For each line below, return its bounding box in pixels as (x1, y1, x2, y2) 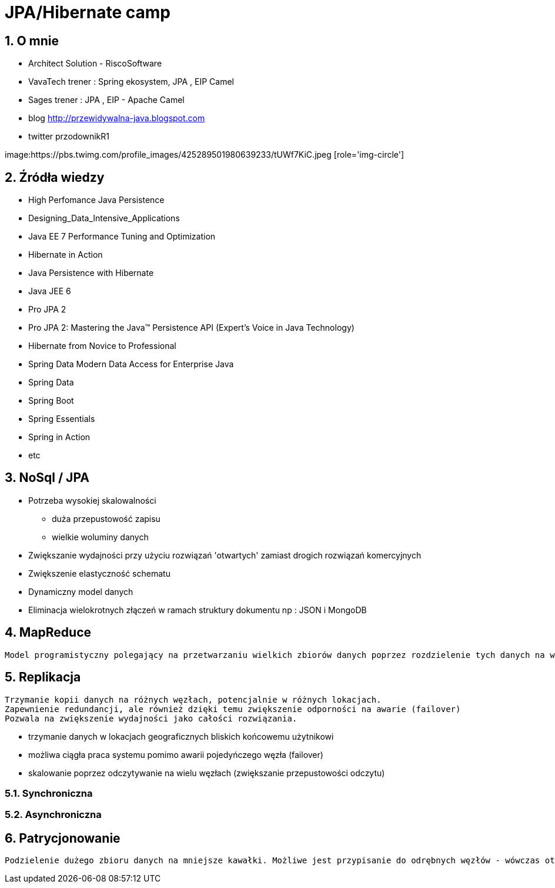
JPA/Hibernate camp (5, 2, 170, 22)
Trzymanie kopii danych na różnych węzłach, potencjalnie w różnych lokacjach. (5, 694, 382, 704)
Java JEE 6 (28, 286, 71, 297)
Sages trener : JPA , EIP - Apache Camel (28, 95, 185, 105)
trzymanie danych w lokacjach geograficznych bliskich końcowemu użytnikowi (28, 731, 334, 741)
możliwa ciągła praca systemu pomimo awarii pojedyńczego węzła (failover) (28, 749, 323, 760)
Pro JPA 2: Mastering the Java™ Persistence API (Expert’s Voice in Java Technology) (28, 322, 355, 333)
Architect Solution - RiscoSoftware (28, 58, 162, 69)
